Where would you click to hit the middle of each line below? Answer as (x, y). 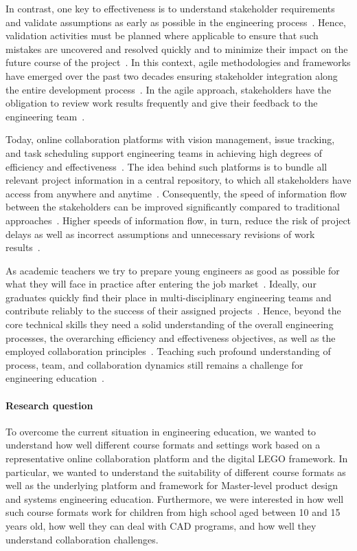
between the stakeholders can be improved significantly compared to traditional (173, 207)
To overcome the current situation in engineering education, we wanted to (161, 431)
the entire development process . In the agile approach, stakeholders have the (169, 89)
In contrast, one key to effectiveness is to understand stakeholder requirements (170, 8)
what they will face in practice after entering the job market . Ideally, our (161, 284)
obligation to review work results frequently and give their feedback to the (162, 103)
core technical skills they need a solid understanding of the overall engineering (170, 324)
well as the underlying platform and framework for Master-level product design (172, 485)
